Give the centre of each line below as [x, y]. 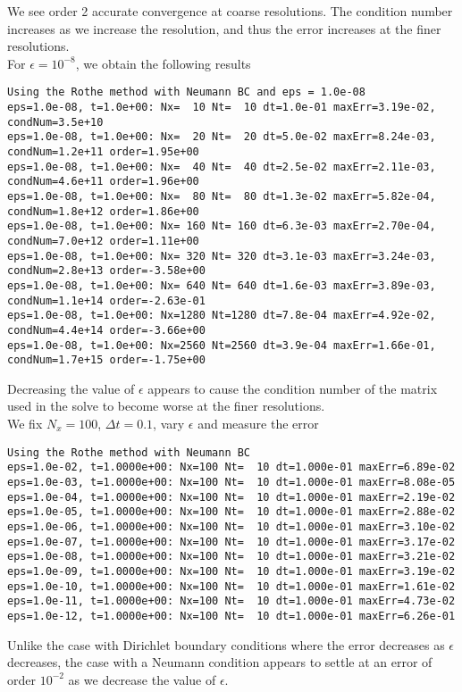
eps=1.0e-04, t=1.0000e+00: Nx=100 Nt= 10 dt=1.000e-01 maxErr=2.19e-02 [231, 497]
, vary [169, 424]
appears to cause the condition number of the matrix [293, 388]
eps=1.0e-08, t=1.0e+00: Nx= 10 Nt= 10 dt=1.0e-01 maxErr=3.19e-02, [222, 108]
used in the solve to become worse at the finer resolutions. [166, 406]
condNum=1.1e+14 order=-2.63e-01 [106, 300]
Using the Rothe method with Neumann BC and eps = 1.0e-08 [186, 92]
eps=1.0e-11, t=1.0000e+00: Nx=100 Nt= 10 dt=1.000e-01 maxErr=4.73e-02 [231, 601]
